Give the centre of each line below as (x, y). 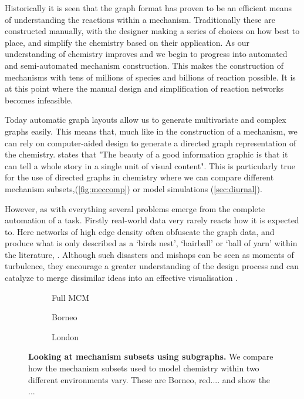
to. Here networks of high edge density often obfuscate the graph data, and (140, 231)
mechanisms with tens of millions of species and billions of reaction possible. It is (150, 77)
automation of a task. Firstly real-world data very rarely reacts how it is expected (152, 220)
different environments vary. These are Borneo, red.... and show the (149, 379)
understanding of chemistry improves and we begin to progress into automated (146, 54)
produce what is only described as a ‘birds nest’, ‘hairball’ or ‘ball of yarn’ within (151, 243)
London (65, 336)
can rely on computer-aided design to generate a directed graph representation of (151, 142)
